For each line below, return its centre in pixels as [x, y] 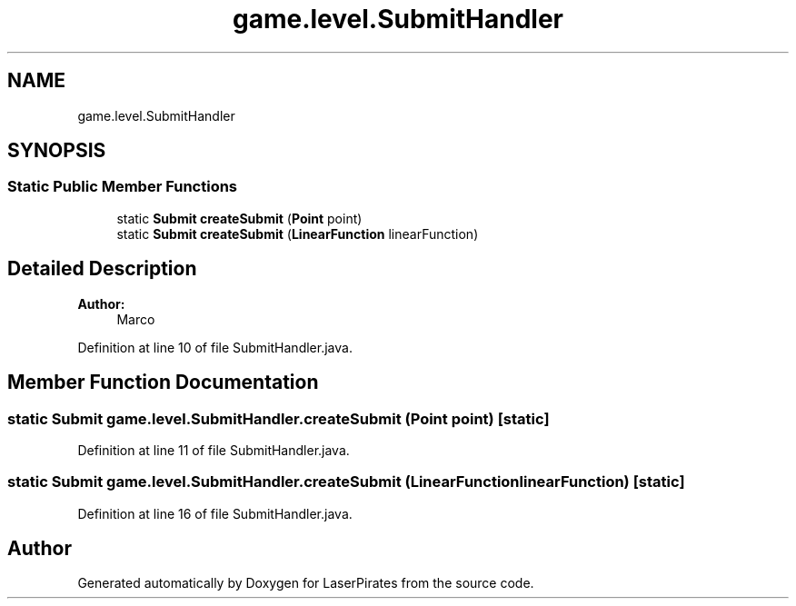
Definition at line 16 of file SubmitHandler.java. [215, 513]
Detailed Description [102, 269]
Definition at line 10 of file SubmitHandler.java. [215, 347]
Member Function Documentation [163, 382]
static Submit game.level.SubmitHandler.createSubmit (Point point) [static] [279, 418]
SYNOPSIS [57, 151]
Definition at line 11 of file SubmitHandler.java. [214, 450]
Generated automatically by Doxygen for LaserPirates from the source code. [306, 583]
